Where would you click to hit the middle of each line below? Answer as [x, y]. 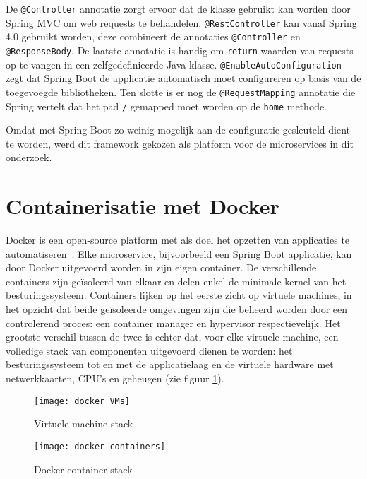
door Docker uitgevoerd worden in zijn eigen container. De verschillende [161, 267]
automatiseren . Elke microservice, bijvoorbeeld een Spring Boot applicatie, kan [179, 253]
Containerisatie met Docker [143, 206]
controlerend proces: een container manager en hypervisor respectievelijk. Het [173, 323]
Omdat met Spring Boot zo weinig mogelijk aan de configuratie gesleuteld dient [178, 130]
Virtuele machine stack [84, 424]
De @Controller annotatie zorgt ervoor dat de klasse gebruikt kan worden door [178, 8]
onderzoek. [29, 157]
